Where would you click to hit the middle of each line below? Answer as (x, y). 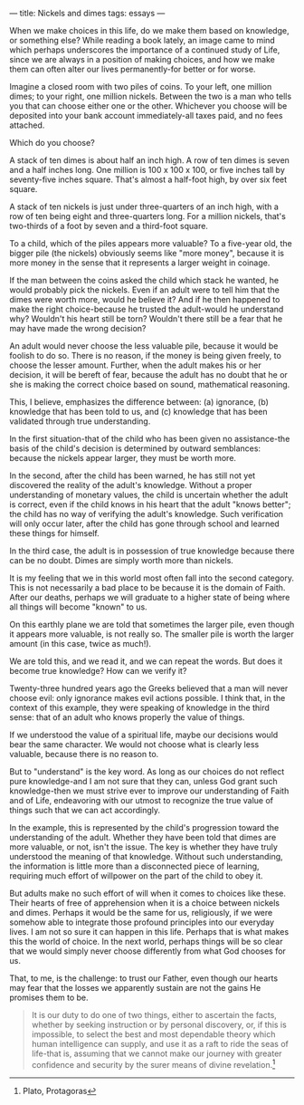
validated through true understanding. (80, 421)
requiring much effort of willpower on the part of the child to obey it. (136, 876)
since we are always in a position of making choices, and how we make (142, 59)
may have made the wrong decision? (78, 328)
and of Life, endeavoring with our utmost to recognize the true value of (142, 800)
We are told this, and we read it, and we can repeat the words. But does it (146, 661)
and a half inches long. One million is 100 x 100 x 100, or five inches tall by (147, 170)
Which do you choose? (52, 143)
